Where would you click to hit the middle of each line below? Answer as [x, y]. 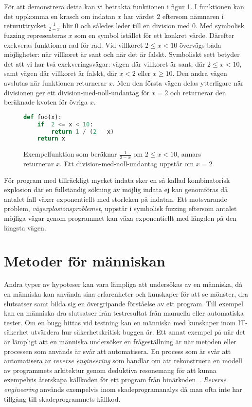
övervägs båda [200, 44]
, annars [189, 154]
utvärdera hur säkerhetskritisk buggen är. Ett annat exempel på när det [138, 332]
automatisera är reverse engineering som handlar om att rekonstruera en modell [123, 361]
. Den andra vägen [200, 73]
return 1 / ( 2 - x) [83, 132]
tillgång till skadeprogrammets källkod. [62, 398]
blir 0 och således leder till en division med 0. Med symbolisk [153, 26]
